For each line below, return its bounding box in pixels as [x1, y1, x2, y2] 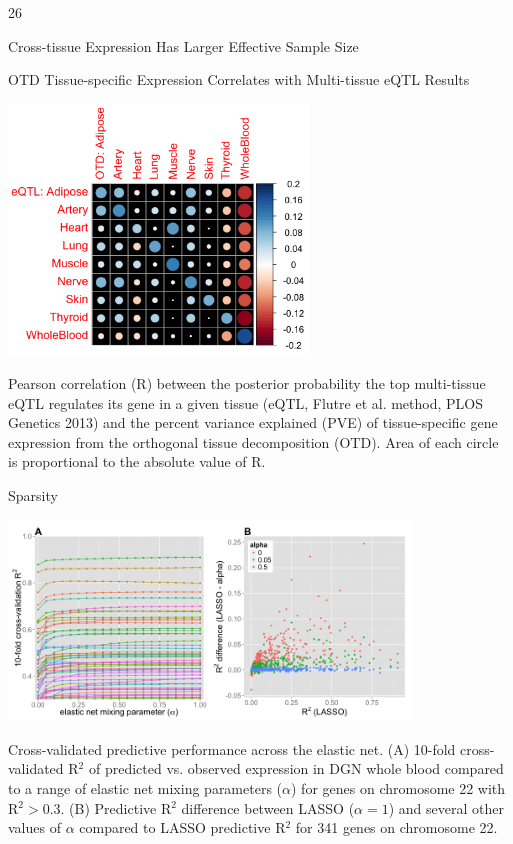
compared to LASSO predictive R [79, 817, 286, 838]
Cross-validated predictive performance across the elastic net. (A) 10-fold [8, 738, 456, 759]
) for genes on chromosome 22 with [291, 777, 506, 798]
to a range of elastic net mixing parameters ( [8, 777, 283, 798]
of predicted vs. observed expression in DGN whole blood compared [88, 758, 504, 779]
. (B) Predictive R [60, 797, 172, 818]
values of [8, 817, 61, 838]
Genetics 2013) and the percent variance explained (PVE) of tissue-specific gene [8, 412, 498, 433]
